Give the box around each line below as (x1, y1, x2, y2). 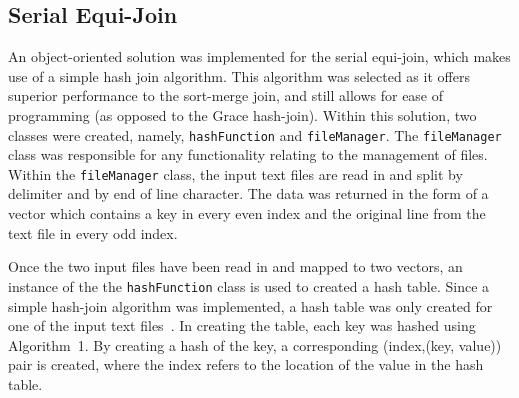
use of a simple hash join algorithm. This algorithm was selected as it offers (8, 65, 470, 86)
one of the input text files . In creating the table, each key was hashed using (8, 315, 476, 336)
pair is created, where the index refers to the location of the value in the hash (8, 354, 484, 375)
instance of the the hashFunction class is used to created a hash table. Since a (8, 275, 490, 296)
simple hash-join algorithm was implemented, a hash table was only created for (8, 295, 493, 316)
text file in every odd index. (8, 222, 178, 243)
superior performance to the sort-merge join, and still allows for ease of (8, 85, 444, 106)
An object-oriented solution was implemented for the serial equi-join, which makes (8, 46, 511, 67)
